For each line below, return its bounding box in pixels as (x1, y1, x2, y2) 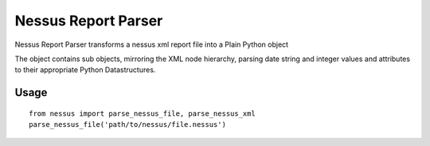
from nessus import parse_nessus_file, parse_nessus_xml (29, 109, 256, 118)
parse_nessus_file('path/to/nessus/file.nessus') (29, 120, 227, 129)
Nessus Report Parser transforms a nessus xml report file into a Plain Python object (14, 40, 289, 49)
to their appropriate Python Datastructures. (14, 65, 156, 75)
